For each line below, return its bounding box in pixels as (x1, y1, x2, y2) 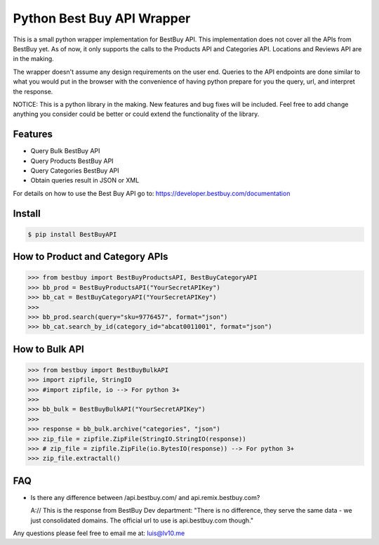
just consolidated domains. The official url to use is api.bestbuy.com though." (30, 516, 254, 525)
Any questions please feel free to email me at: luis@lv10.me (13, 529, 185, 537)
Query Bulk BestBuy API (30, 147, 100, 155)
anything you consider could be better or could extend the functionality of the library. (13, 110, 260, 119)
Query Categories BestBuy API (30, 166, 119, 175)
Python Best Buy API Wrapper (13, 11, 191, 26)
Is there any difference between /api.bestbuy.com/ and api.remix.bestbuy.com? (30, 493, 260, 501)
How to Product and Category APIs (13, 251, 168, 263)
